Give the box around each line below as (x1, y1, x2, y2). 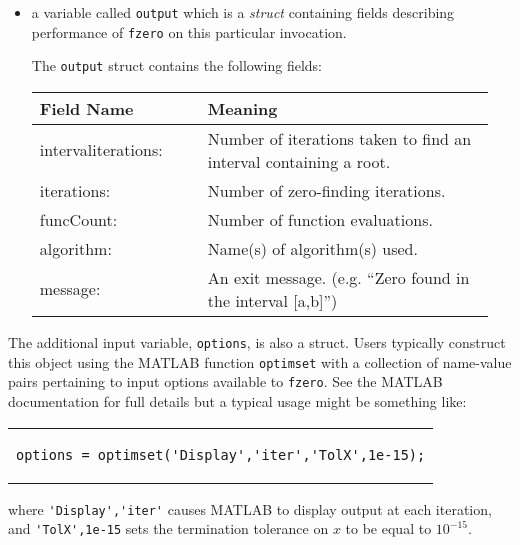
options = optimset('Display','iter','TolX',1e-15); (16, 446, 426, 463)
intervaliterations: (39, 138, 163, 162)
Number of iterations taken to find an (207, 126, 472, 150)
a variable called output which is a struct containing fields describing (31, 2, 455, 22)
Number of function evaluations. (207, 207, 433, 231)
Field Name (39, 96, 134, 120)
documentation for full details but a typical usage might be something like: (8, 390, 467, 411)
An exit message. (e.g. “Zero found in (207, 265, 470, 289)
